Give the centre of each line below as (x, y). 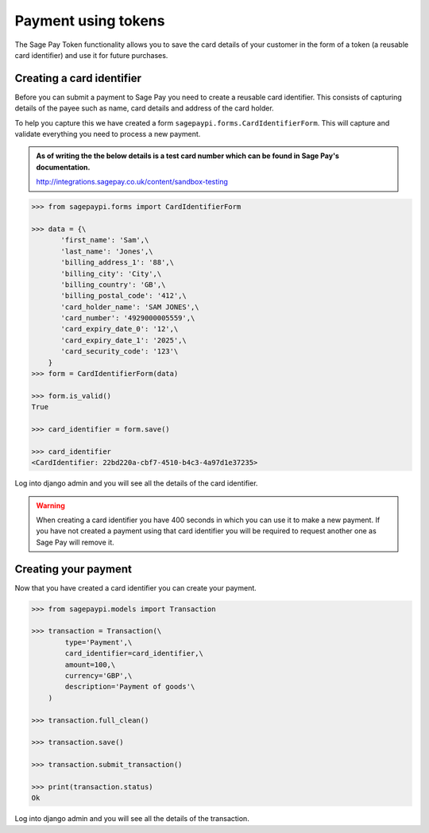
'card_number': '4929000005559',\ (128, 318)
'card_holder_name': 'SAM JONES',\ (130, 307)
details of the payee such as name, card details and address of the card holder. (144, 108)
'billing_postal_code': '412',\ (124, 296)
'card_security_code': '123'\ (120, 351)
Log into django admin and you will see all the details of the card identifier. (136, 483)
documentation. (63, 167)
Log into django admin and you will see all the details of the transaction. (132, 819)
